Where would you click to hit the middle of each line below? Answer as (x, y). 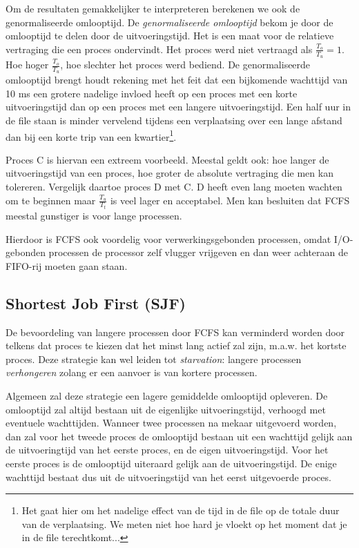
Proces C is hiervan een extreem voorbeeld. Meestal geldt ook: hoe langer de (167, 159)
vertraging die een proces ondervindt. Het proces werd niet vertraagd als (159, 49)
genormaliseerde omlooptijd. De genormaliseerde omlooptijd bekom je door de (169, 22)
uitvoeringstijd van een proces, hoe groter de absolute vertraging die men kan (169, 173)
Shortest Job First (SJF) (96, 303)
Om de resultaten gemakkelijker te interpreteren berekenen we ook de (153, 8)
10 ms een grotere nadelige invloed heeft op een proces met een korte (152, 93)
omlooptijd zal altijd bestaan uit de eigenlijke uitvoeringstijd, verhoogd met (166, 409)
